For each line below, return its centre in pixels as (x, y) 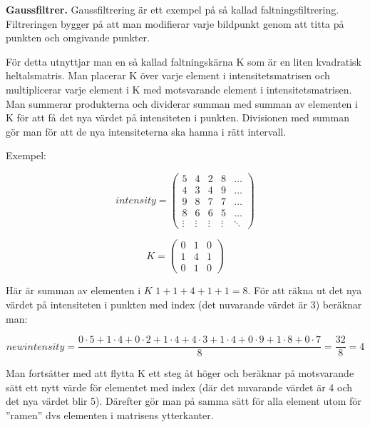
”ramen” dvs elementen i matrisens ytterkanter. (110, 415)
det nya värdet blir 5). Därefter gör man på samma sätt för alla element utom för (184, 401)
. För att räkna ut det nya (305, 290)
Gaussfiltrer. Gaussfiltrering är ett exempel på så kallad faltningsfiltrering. (173, 9)
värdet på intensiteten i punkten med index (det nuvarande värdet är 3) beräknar (184, 304)
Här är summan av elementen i (73, 290)
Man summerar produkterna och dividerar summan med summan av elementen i (182, 103)
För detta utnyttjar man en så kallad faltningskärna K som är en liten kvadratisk (184, 61)
